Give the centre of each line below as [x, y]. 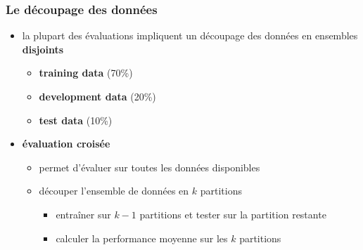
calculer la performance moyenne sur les [142, 238]
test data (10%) [76, 120]
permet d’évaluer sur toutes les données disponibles [149, 167]
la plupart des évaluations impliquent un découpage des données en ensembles [190, 35]
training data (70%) [86, 73]
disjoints [43, 49]
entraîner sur [83, 214]
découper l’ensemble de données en [114, 191]
